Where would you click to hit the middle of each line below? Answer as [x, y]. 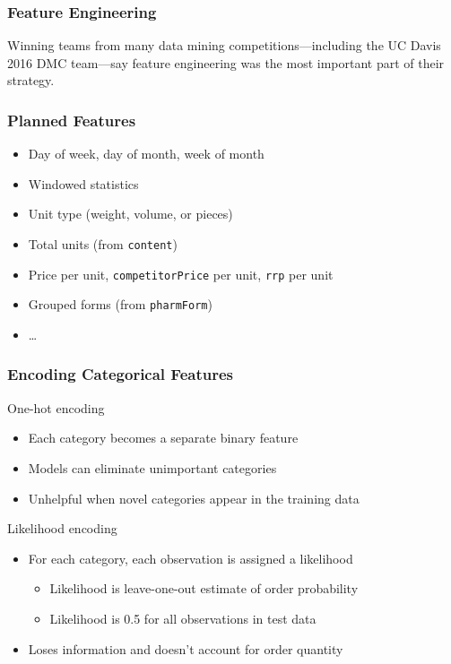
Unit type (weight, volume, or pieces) [130, 214]
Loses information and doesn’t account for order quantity [186, 648]
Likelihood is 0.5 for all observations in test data [183, 618]
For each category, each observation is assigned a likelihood [191, 558]
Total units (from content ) [103, 244]
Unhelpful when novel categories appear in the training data [194, 498]
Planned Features [72, 120]
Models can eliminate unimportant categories [152, 467]
